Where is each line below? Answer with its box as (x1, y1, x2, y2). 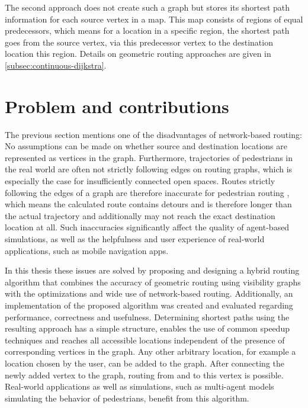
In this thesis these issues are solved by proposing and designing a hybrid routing (5, 264, 300, 277)
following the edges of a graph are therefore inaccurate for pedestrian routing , (5, 186, 290, 198)
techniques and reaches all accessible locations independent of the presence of (5, 333, 285, 346)
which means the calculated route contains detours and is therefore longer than (5, 198, 292, 210)
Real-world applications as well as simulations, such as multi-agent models (5, 380, 274, 393)
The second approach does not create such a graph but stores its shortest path (5, 1, 290, 13)
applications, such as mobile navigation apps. (5, 244, 169, 256)
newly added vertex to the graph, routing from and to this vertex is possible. (5, 368, 284, 381)
